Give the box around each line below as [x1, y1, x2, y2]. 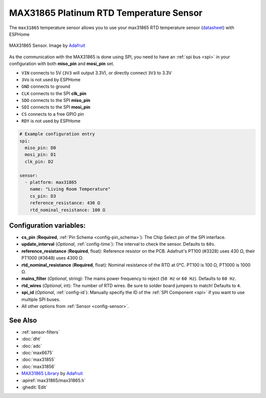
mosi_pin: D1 [25, 152, 56, 158]
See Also [9, 316, 37, 325]
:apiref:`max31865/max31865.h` [21, 377, 86, 383]
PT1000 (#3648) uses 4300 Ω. [21, 255, 84, 261]
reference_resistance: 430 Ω [30, 200, 100, 206]
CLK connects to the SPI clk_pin [21, 90, 87, 96]
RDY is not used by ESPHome [21, 118, 81, 124]
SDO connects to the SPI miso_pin [21, 98, 91, 103]
